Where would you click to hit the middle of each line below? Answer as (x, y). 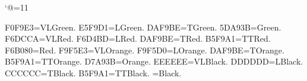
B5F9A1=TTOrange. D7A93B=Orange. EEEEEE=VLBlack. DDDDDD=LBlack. (154, 61)
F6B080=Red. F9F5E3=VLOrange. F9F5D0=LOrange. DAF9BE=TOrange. (145, 50)
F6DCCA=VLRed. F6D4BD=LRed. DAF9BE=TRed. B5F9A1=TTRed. (138, 38)
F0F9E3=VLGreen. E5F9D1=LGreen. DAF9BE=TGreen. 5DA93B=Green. (143, 27)
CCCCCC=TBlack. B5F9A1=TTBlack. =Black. (93, 72)
